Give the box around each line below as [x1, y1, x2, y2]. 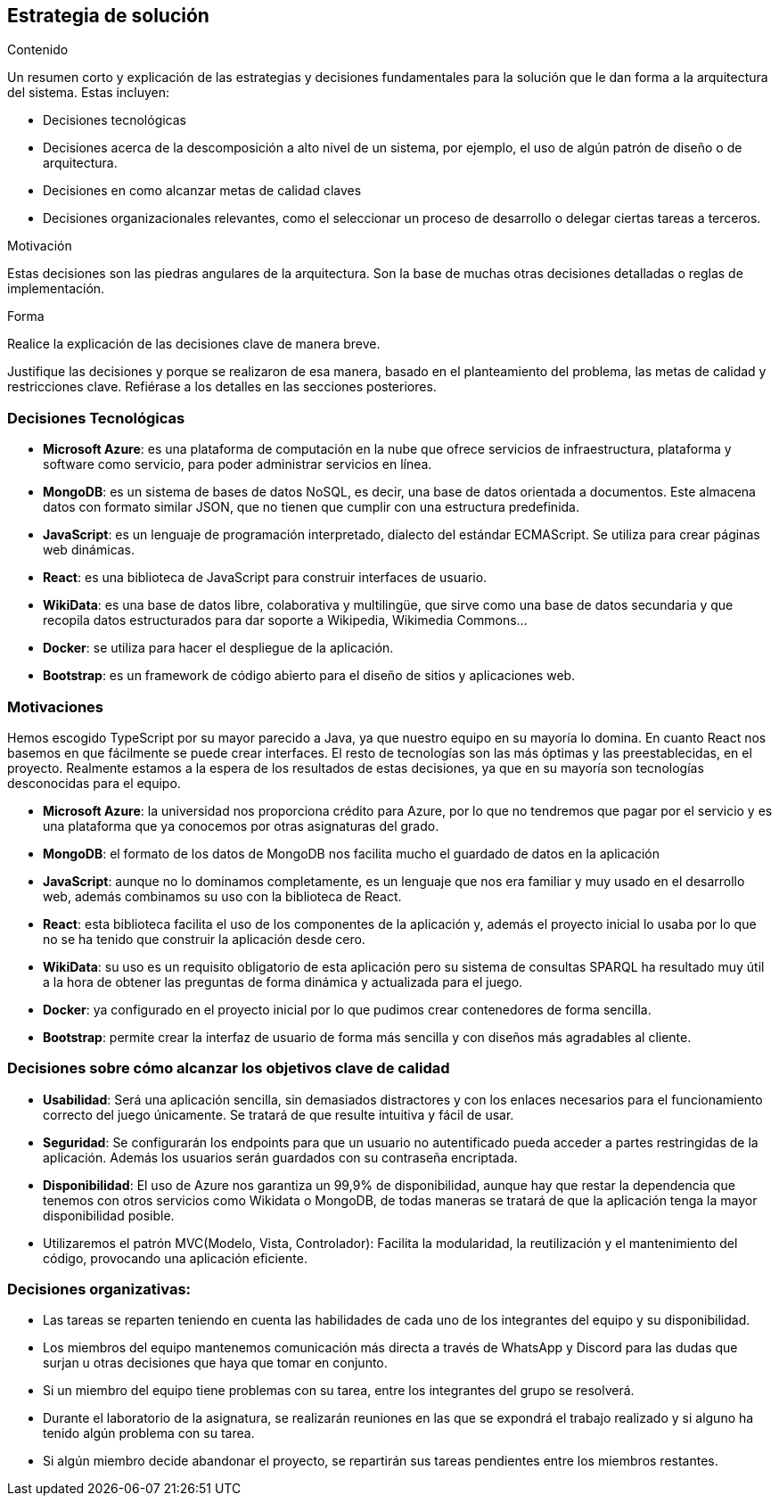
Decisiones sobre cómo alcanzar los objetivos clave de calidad [7, 1059, 450, 1078]
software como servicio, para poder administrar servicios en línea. [43, 456, 432, 472]
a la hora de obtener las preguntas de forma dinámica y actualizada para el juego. [43, 973, 523, 990]
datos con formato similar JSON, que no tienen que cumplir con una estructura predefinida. [43, 499, 579, 515]
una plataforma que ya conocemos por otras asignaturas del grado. [43, 817, 439, 834]
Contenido [7, 42, 69, 58]
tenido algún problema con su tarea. [43, 1425, 255, 1441]
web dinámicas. [43, 542, 135, 558]
